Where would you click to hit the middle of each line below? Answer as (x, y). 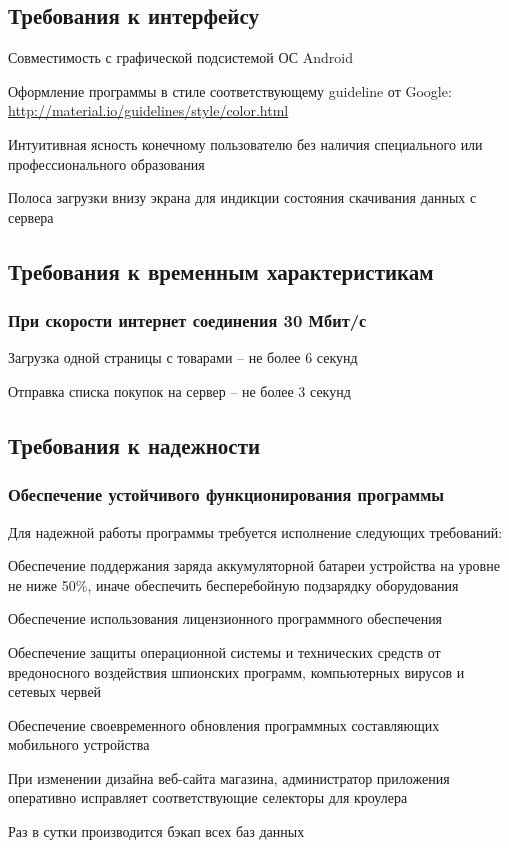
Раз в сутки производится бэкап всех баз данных (156, 831)
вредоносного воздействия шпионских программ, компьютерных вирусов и (236, 671)
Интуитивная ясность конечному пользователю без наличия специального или (245, 143)
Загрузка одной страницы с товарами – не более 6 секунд (183, 357)
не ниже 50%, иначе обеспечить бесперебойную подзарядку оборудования (233, 584)
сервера (31, 216)
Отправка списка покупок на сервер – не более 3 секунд (179, 390)
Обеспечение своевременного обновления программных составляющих (224, 724)
